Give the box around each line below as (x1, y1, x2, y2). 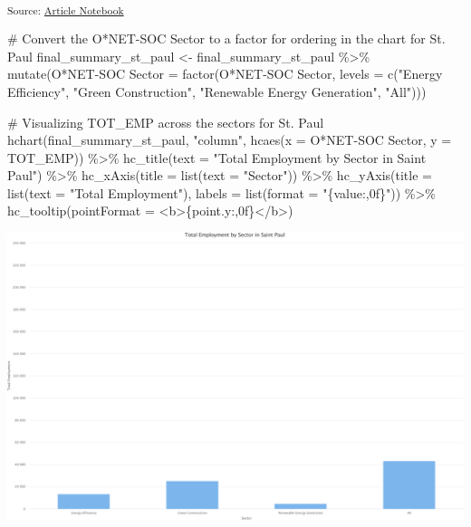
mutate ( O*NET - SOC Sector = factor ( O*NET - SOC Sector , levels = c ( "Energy (7, 64, 443, 83)
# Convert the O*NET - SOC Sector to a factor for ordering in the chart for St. (7, 29, 446, 48)
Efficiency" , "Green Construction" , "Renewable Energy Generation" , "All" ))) (7, 81, 427, 101)
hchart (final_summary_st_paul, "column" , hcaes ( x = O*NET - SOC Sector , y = (7, 130, 452, 149)
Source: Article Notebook (7, 2, 124, 17)
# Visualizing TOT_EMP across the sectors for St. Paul (7, 112, 324, 131)
